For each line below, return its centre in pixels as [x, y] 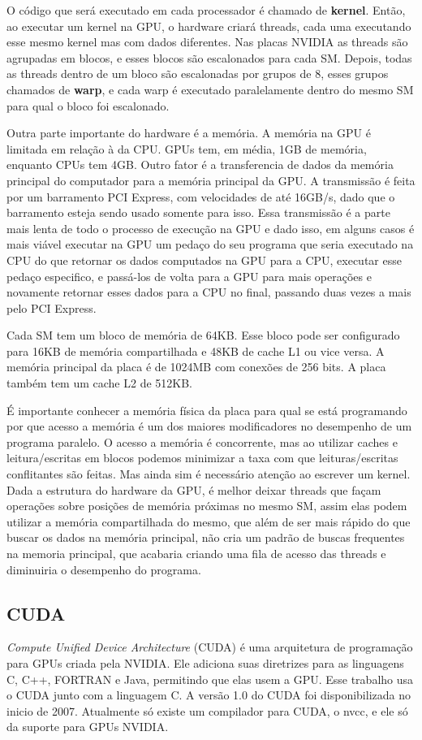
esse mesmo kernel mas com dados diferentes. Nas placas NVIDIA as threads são [207, 42]
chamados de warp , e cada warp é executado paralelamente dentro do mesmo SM [210, 89]
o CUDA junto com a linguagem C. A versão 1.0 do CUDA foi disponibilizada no [209, 695]
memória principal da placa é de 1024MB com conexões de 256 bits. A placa [196, 367]
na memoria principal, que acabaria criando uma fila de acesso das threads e [196, 553]
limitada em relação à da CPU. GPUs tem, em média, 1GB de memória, [187, 148]
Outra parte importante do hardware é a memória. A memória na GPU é [189, 133]
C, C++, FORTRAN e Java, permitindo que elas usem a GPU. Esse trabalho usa [210, 679]
